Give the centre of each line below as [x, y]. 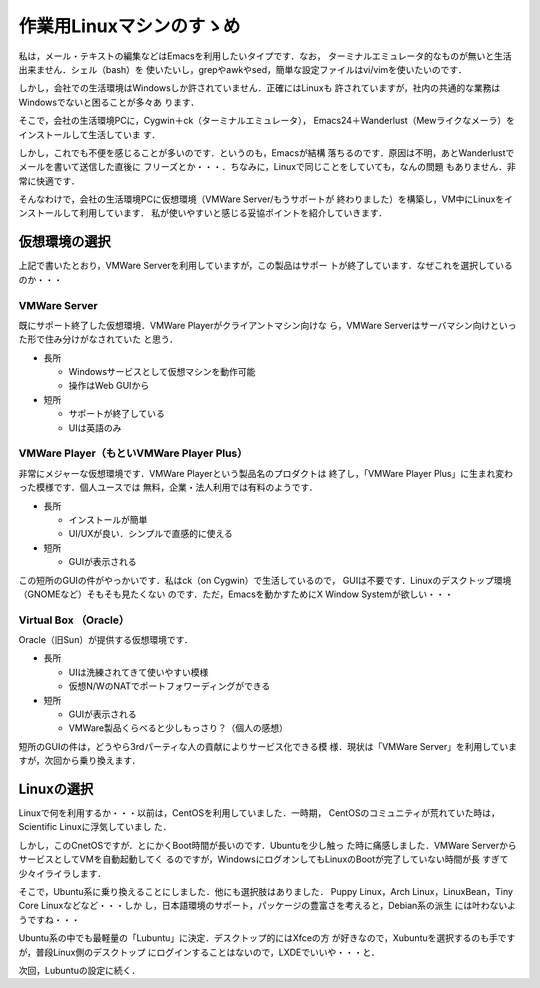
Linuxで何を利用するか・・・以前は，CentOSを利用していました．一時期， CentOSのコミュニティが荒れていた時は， [259, 813]
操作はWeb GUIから [109, 386]
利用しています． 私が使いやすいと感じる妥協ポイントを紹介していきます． [233, 213]
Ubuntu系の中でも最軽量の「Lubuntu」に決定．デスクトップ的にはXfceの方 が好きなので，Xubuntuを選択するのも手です [267, 938]
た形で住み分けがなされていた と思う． [98, 339]
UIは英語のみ [95, 427]
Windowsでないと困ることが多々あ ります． [109, 102]
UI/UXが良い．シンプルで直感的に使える [151, 534]
